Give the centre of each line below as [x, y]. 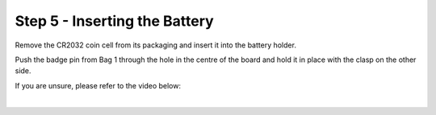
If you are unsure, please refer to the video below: [98, 85]
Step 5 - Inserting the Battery [114, 21]
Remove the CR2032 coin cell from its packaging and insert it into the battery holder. [155, 45]
